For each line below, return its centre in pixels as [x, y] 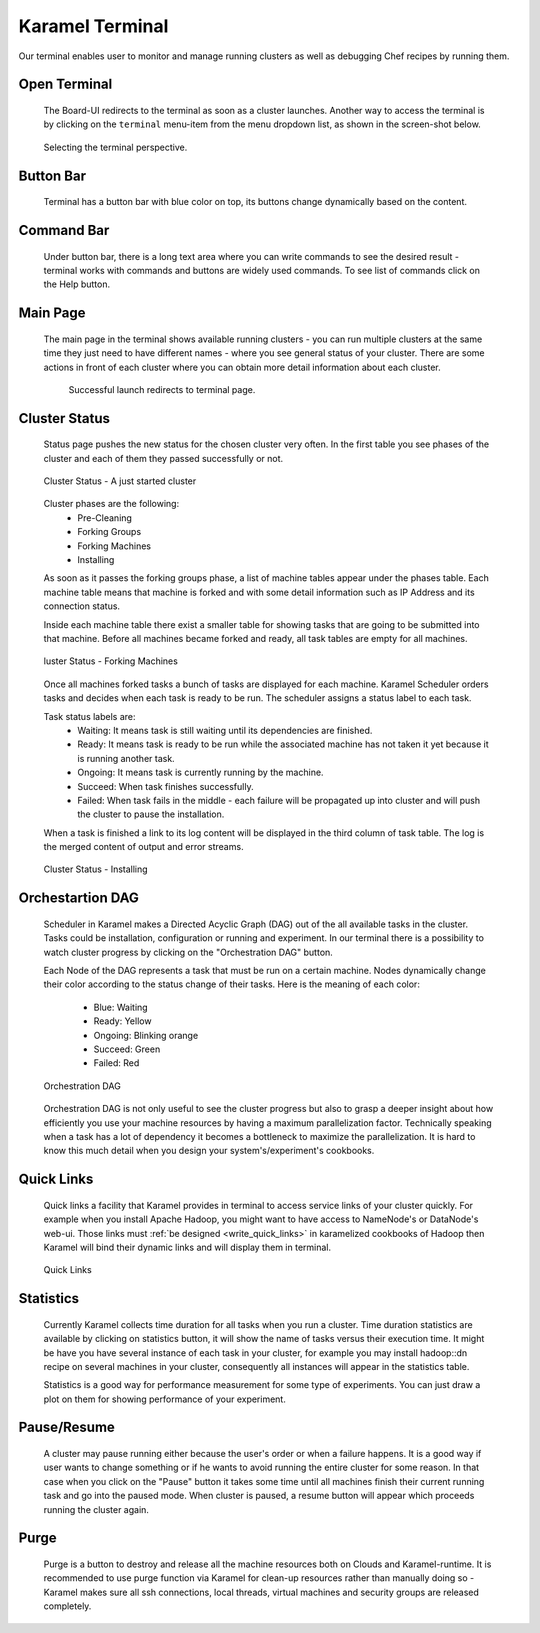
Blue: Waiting [121, 1007]
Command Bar [64, 230]
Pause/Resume [66, 1427]
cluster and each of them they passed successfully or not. [163, 458]
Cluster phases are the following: [111, 504]
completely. [67, 1606]
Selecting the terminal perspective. [115, 147]
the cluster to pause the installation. [151, 814]
